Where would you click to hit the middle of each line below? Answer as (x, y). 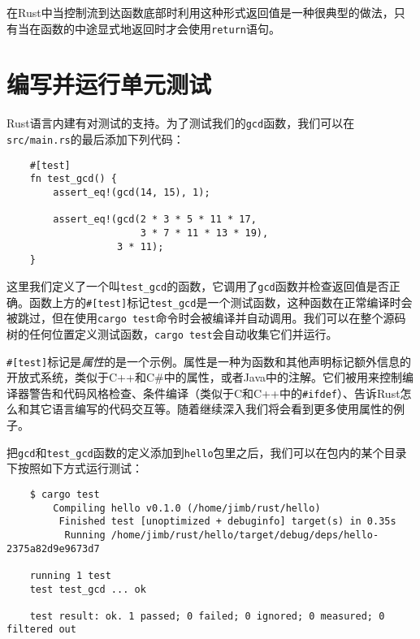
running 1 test (70, 575)
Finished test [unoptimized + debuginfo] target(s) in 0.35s (227, 522)
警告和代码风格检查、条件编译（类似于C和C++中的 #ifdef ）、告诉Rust (214, 393)
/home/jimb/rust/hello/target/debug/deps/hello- (245, 535)
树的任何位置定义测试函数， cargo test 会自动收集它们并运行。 (172, 333)
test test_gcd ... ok (88, 589)
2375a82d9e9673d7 (53, 548)
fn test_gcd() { (74, 179)
